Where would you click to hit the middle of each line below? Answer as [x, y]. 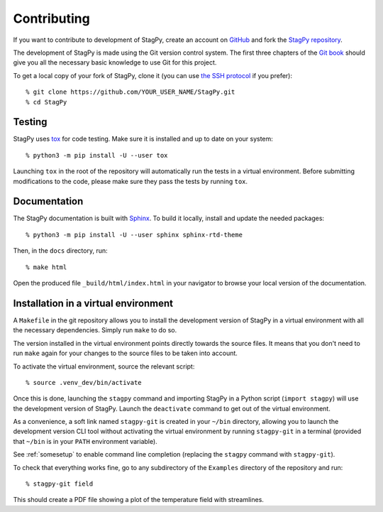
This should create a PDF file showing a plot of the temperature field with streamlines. [138, 500]
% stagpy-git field [60, 484]
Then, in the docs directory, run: [60, 251]
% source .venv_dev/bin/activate [84, 382]
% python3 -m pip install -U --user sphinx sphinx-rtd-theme [134, 235]
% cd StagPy [46, 102]
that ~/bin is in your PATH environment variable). [85, 441]
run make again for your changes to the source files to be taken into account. [125, 353]
